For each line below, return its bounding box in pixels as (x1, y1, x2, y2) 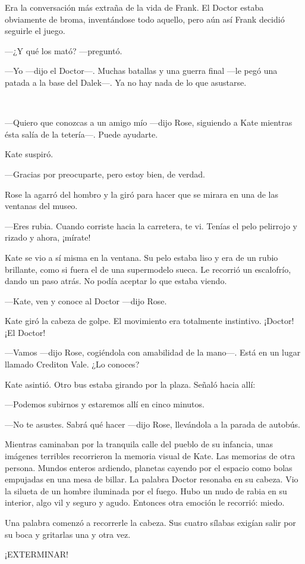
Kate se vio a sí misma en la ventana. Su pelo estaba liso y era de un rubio (5, 251, 278, 263)
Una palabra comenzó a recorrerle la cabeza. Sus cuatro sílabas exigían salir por (5, 516, 296, 528)
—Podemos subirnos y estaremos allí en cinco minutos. (5, 398, 205, 410)
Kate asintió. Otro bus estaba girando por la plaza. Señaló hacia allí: (5, 378, 256, 390)
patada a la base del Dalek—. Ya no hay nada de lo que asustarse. (5, 76, 247, 88)
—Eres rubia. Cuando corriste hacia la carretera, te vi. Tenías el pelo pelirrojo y (5, 219, 297, 232)
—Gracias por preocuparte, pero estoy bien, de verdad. (5, 167, 205, 180)
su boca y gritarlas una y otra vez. (5, 528, 131, 540)
